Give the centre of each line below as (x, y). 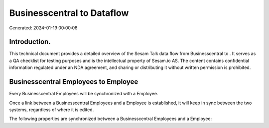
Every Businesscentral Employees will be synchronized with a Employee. (84, 94)
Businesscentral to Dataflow (69, 13)
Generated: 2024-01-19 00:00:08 (43, 28)
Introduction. (30, 42)
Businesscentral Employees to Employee (74, 82)
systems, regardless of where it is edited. (52, 110)
